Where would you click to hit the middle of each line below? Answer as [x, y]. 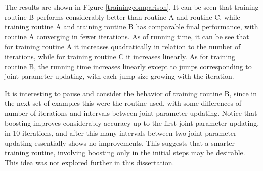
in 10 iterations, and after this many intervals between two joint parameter [121, 133]
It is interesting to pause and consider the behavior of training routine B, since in [131, 93]
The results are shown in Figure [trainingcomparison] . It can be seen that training [132, 7]
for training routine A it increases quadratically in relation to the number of [123, 46]
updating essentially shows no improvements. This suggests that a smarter [120, 142]
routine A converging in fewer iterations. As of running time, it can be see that [127, 36]
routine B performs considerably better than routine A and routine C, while [122, 16]
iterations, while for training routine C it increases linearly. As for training [120, 56]
